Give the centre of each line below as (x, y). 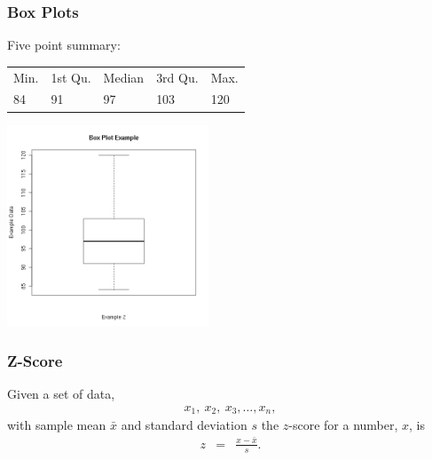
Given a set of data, (61, 394)
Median (124, 77)
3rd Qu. (177, 77)
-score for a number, (343, 425)
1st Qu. (71, 77)
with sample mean (57, 425)
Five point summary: (64, 45)
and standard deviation (184, 425)
